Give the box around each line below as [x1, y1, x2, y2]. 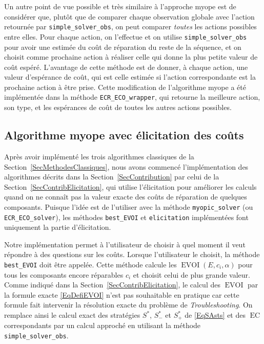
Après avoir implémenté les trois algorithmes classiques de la [4, 151, 194, 161]
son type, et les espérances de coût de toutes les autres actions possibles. [4, 102, 232, 113]
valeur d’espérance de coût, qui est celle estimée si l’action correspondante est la [4, 71, 256, 82]
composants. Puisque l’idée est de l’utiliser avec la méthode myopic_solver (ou [4, 201, 253, 212]
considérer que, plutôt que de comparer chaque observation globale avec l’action [4, 11, 255, 22]
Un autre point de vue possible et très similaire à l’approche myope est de [4, 1, 236, 11]
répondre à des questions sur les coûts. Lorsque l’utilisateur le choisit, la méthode [4, 249, 260, 260]
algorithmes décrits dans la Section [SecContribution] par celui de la [4, 171, 219, 182]
